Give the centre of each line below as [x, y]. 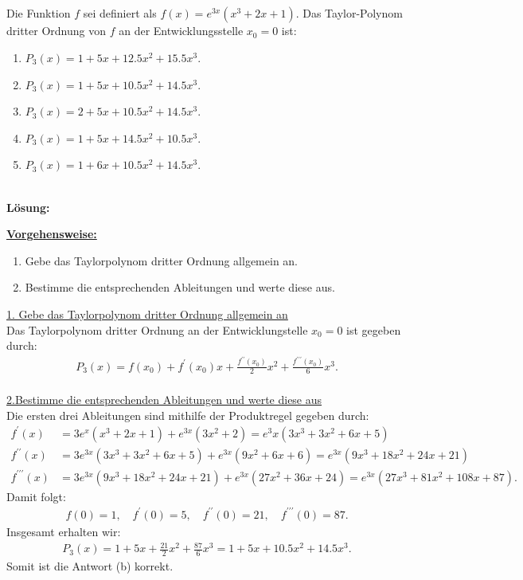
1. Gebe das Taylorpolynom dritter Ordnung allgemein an [147, 314]
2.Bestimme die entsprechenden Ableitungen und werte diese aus [164, 400]
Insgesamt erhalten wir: [64, 531]
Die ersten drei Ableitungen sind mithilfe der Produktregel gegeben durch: [188, 415]
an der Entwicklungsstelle [181, 31]
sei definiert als [120, 13]
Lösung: [28, 207]
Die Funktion [39, 13]
